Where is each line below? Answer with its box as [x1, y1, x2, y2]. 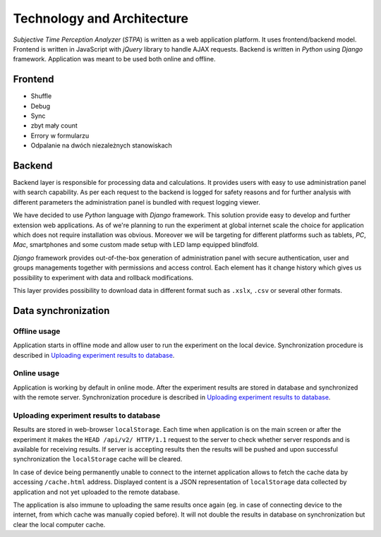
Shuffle [30, 92, 52, 100]
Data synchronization [13, 304, 110, 317]
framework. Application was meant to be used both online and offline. [13, 55, 216, 64]
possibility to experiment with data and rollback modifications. [13, 273, 194, 282]
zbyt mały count [30, 121, 78, 130]
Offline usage [13, 326, 61, 336]
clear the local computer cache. [13, 520, 106, 529]
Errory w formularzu [30, 131, 90, 140]
